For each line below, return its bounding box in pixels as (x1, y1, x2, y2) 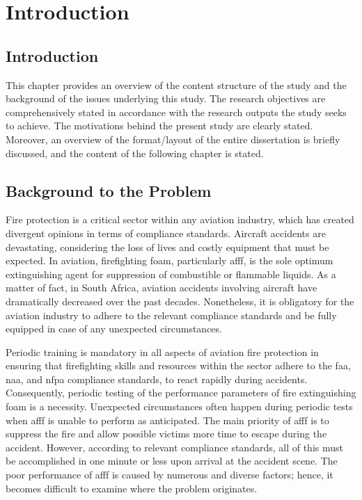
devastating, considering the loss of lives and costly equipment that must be (6, 239, 329, 254)
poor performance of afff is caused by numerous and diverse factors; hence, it (6, 467, 333, 482)
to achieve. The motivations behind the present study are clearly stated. (6, 118, 313, 133)
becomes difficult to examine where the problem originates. (6, 481, 258, 495)
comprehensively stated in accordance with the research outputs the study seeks (6, 104, 347, 119)
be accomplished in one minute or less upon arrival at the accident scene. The (6, 453, 338, 468)
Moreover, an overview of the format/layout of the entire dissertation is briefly (6, 131, 340, 146)
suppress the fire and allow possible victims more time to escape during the (6, 426, 327, 441)
